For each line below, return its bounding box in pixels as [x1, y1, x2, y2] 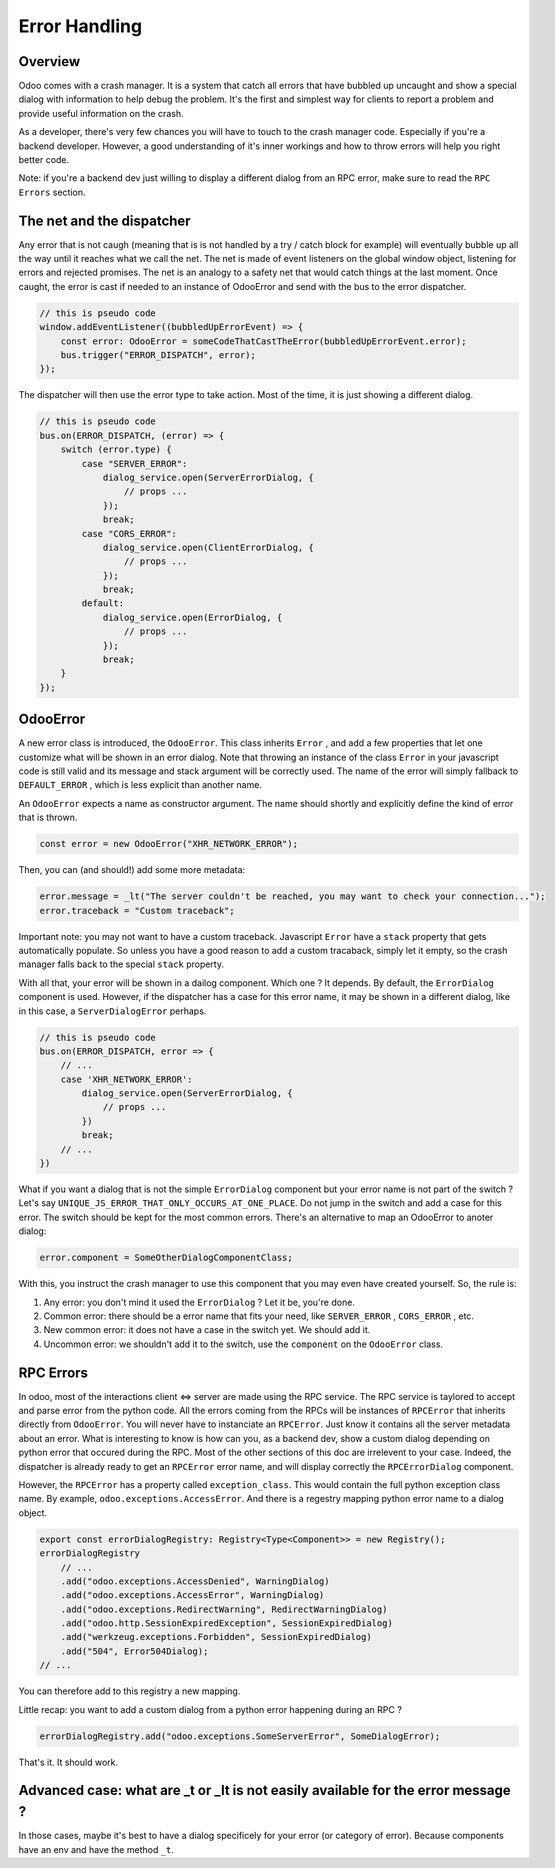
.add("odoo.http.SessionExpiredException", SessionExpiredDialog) [60, 1618, 394, 1629]
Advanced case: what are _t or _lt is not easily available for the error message [18, 1782, 512, 1799]
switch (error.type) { [60, 444, 172, 455]
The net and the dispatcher [18, 212, 191, 229]
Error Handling [18, 15, 143, 37]
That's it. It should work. [18, 1756, 119, 1768]
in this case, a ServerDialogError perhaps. [18, 1005, 207, 1017]
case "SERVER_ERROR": [81, 458, 188, 469]
